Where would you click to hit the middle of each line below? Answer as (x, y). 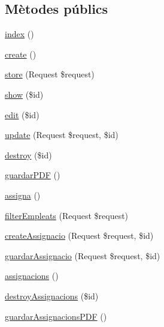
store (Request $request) (50, 74)
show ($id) (24, 94)
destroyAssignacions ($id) (52, 295)
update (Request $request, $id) (62, 135)
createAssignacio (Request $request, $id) (79, 235)
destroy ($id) (28, 154)
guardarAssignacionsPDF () (56, 316)
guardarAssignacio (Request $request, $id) (83, 255)
